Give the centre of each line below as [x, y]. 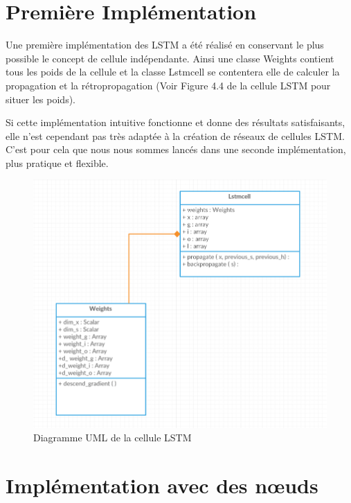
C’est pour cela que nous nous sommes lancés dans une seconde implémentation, [176, 149]
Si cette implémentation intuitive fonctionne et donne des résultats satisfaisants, [175, 122]
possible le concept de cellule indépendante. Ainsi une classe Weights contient [170, 58]
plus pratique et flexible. [57, 162]
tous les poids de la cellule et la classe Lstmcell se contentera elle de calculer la [173, 72]
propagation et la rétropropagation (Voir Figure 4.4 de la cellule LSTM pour [168, 85]
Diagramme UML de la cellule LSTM [112, 438]
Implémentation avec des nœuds [162, 485]
